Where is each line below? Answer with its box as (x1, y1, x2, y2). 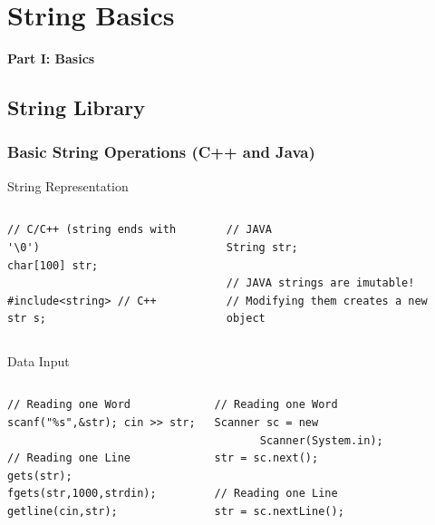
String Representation (7, 176, 129, 195)
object (226, 312, 266, 326)
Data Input (7, 351, 70, 370)
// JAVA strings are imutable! (226, 277, 415, 290)
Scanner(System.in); (259, 433, 383, 447)
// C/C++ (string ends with (7, 223, 177, 237)
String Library (7, 93, 146, 122)
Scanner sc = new (214, 416, 319, 430)
